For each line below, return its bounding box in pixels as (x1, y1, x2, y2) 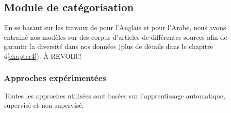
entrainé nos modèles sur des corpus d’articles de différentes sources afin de (4, 32, 227, 42)
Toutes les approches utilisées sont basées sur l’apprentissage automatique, (4, 90, 225, 100)
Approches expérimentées (4, 71, 106, 83)
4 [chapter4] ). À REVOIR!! (4, 50, 82, 61)
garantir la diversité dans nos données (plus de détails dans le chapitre (4, 41, 213, 51)
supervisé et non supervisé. (4, 100, 84, 110)
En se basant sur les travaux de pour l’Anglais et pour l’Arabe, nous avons (4, 22, 226, 32)
